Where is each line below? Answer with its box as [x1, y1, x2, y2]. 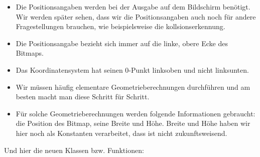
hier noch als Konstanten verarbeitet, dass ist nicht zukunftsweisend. [16, 127, 227, 138]
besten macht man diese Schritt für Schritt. [16, 91, 150, 102]
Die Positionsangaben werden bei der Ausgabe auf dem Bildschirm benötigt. [16, 2, 250, 12]
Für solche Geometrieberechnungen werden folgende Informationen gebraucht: [16, 108, 255, 118]
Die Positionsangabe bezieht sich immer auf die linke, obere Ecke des [16, 38, 228, 48]
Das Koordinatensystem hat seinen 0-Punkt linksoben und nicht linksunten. [16, 64, 249, 75]
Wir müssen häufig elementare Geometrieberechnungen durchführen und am [16, 81, 250, 92]
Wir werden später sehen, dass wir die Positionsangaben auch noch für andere [16, 11, 256, 22]
